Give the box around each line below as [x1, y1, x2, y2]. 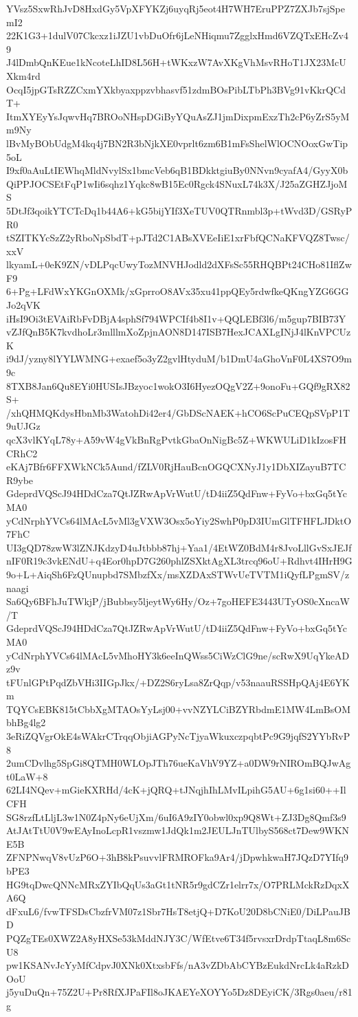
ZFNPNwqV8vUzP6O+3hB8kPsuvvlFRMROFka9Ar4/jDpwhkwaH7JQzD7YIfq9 [6, 850, 348, 864]
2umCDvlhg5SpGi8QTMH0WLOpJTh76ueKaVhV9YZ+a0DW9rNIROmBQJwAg [6, 756, 351, 770]
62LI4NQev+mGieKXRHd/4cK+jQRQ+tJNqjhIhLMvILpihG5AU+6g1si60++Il [6, 783, 346, 797]
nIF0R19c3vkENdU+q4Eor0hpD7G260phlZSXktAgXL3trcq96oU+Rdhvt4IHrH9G [6, 554, 353, 568]
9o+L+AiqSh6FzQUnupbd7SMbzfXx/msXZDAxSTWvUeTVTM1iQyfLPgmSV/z [6, 567, 350, 581]
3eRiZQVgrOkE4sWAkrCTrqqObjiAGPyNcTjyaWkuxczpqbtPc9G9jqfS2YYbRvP [6, 729, 350, 743]
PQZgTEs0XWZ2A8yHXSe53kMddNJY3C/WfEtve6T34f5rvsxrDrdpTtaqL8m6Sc [6, 930, 351, 945]
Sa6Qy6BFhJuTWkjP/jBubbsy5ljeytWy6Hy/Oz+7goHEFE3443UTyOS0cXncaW [6, 594, 350, 609]
